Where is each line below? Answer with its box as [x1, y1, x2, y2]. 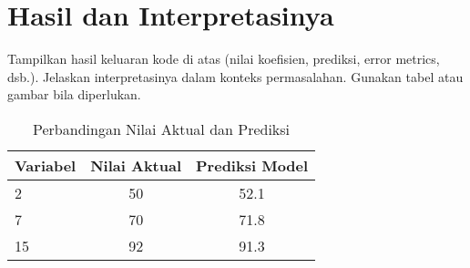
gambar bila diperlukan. [7, 85, 141, 104]
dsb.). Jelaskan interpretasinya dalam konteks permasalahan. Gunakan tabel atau [7, 67, 464, 86]
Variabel [15, 154, 77, 176]
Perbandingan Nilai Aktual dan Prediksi [33, 118, 291, 139]
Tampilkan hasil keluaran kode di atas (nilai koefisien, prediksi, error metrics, [7, 49, 440, 68]
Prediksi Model [196, 154, 309, 176]
